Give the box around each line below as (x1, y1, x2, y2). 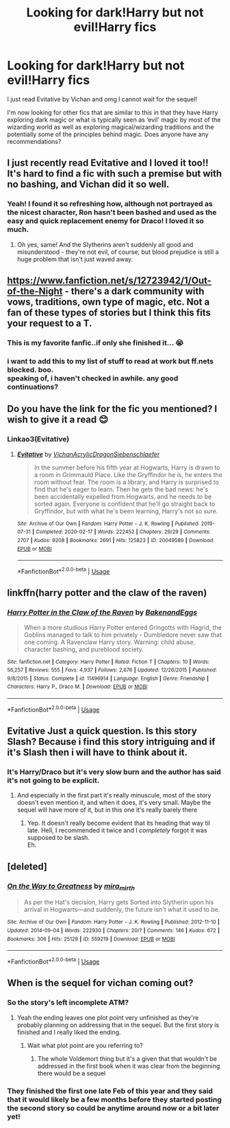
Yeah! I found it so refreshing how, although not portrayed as (7, 199, 214, 209)
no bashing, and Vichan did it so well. (7, 179, 170, 190)
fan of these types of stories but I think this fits (7, 307, 211, 319)
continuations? (7, 382, 59, 392)
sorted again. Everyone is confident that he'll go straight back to (34, 500, 216, 508)
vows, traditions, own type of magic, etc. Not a (7, 296, 210, 308)
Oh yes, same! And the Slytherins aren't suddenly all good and (16, 240, 194, 248)
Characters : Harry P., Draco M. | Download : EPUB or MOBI (7, 683, 148, 691)
